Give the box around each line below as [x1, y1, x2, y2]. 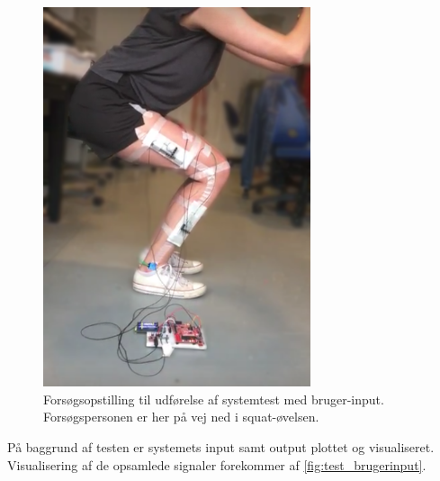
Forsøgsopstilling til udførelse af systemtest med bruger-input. [43, 389, 384, 408]
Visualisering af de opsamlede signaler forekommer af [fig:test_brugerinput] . [7, 455, 427, 474]
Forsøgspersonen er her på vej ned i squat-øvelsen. [43, 407, 319, 426]
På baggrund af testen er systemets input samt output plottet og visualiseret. [7, 437, 435, 456]
